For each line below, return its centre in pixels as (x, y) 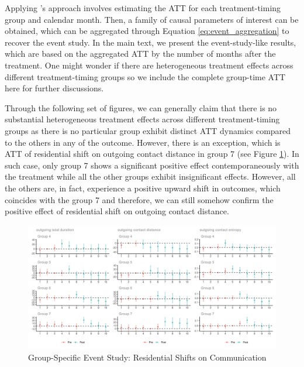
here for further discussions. (54, 88)
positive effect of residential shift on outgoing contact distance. (117, 211)
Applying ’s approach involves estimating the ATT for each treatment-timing (143, 8)
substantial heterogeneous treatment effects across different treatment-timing (142, 119)
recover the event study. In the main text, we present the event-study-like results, (151, 42)
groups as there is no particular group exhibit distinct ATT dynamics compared (148, 130)
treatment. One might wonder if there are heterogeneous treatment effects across (149, 65)
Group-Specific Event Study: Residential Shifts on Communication (147, 357)
